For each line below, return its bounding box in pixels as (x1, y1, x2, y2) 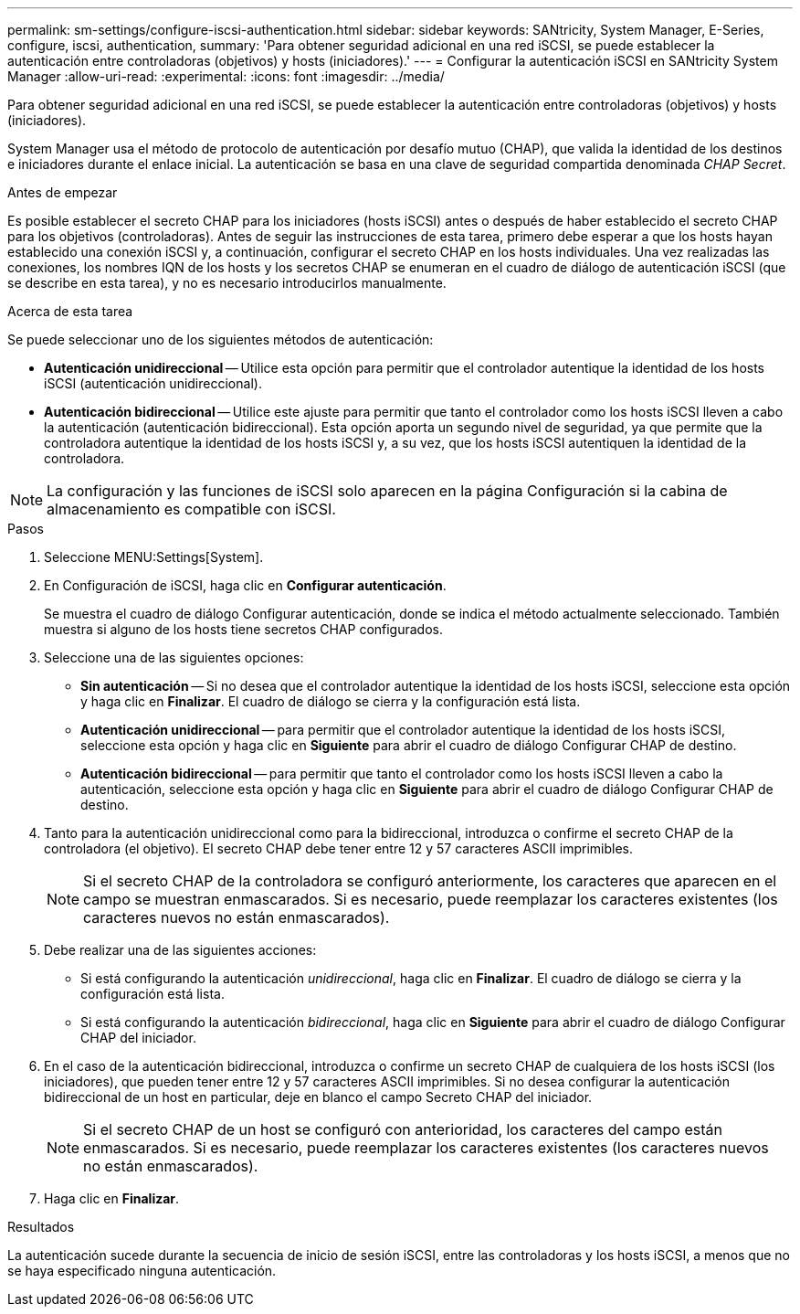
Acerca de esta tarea (7, 303, 133, 319)
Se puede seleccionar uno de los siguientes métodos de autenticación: (7, 332, 434, 347)
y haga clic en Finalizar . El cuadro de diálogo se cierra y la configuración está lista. (80, 694, 581, 709)
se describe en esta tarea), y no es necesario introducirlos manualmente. (7, 275, 447, 291)
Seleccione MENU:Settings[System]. (44, 549, 264, 565)
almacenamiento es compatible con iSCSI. (47, 500, 336, 518)
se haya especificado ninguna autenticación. (7, 1263, 277, 1278)
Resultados (7, 1219, 75, 1235)
